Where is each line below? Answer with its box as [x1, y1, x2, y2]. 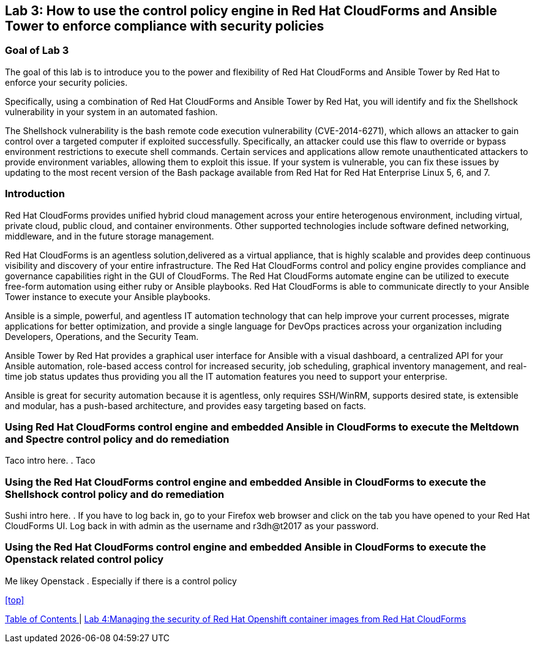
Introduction [5, 187, 65, 200]
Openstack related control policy [5, 553, 164, 566]
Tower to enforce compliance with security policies [5, 18, 324, 34]
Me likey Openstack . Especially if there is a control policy [5, 575, 237, 586]
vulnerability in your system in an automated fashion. [5, 106, 218, 117]
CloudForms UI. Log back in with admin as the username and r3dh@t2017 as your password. [5, 521, 379, 532]
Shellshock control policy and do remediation [5, 488, 225, 500]
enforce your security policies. [5, 77, 128, 88]
